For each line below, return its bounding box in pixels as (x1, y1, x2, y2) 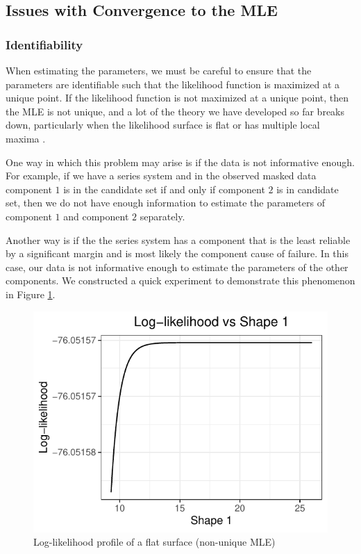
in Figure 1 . (6, 286, 56, 301)
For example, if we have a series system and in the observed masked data (6, 168, 317, 183)
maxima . (6, 131, 46, 145)
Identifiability (6, 35, 83, 53)
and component (63, 209, 129, 223)
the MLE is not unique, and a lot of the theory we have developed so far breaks (6, 104, 345, 118)
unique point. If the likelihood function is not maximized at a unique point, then (6, 90, 349, 105)
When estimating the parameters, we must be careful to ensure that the (6, 63, 312, 77)
